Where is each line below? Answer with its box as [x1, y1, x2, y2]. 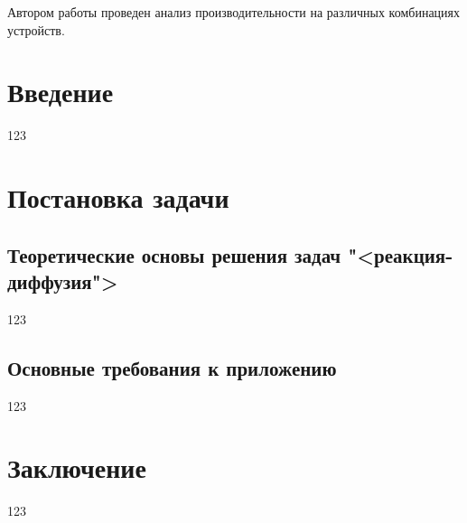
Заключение [7, 449, 146, 486]
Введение [7, 73, 114, 110]
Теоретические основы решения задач [7, 240, 341, 268]
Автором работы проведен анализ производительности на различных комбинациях [7, 3, 461, 21]
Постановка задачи [7, 179, 229, 216]
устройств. [7, 20, 65, 39]
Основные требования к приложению [7, 353, 337, 381]
